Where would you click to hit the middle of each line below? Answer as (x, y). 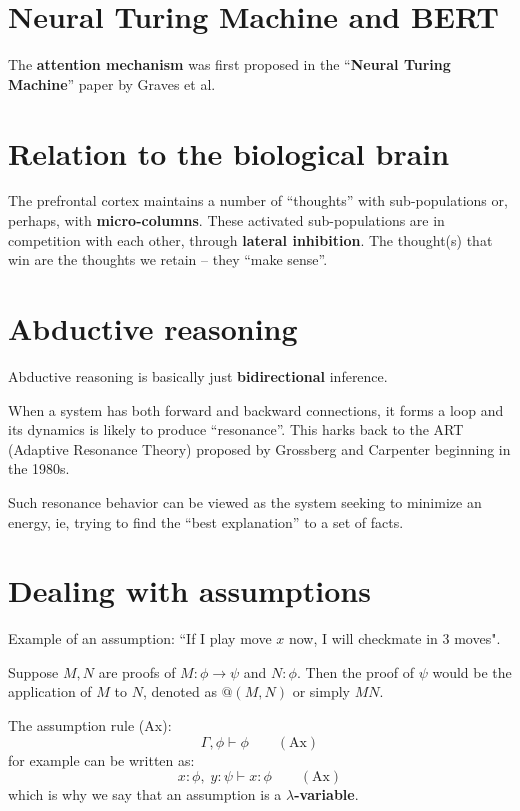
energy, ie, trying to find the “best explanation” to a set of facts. (206, 521)
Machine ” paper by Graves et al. (112, 83)
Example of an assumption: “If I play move (140, 638)
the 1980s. (39, 468)
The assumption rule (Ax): (90, 725)
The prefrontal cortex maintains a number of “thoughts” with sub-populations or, (258, 200)
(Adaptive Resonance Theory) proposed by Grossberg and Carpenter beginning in (259, 448)
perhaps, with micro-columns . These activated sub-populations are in (226, 220)
